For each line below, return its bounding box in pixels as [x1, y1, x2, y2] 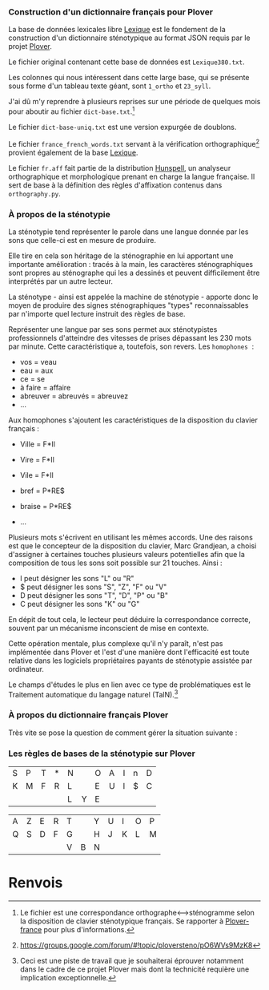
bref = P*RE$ [19, 486, 66, 495]
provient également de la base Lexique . [8, 147, 139, 157]
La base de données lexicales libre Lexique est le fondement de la [8, 25, 226, 34]
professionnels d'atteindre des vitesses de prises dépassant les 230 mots [8, 333, 252, 342]
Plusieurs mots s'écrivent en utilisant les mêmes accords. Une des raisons [8, 532, 254, 542]
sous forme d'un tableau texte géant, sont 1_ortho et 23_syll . [8, 81, 211, 91]
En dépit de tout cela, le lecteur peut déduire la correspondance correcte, [8, 614, 251, 624]
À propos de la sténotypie [8, 208, 110, 220]
